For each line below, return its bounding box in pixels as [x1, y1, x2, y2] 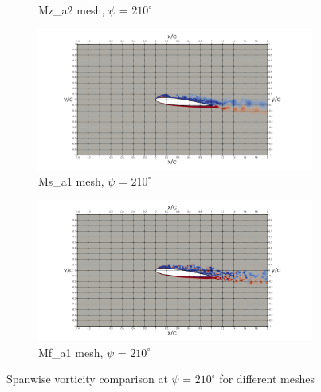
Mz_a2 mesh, [38, 2, 105, 18]
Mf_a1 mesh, [38, 343, 104, 360]
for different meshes [219, 370, 315, 387]
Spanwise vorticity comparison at [6, 370, 168, 387]
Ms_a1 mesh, [38, 172, 104, 189]
